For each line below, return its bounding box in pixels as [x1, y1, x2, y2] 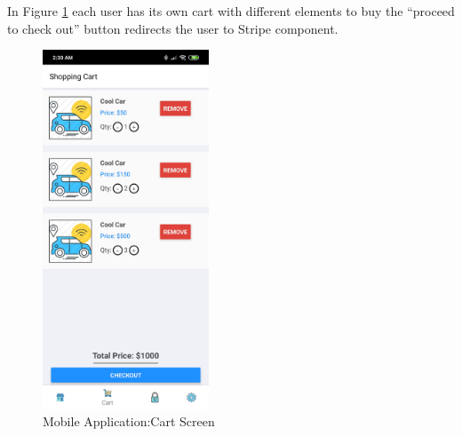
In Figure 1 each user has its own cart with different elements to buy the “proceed [7, 2, 455, 20]
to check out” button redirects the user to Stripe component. [7, 19, 339, 37]
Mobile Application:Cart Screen [43, 412, 215, 431]
